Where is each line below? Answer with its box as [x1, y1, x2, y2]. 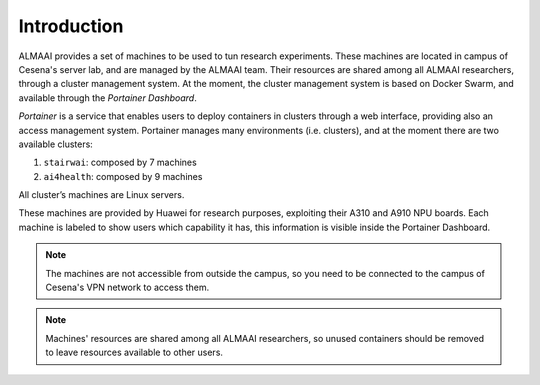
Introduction [18, 15, 124, 37]
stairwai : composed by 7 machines [43, 156, 197, 169]
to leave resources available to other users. [45, 346, 224, 359]
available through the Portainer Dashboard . [18, 91, 197, 104]
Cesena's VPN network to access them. [45, 281, 210, 294]
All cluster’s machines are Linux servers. [18, 189, 185, 201]
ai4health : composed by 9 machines [43, 170, 203, 182]
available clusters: [18, 138, 94, 150]
